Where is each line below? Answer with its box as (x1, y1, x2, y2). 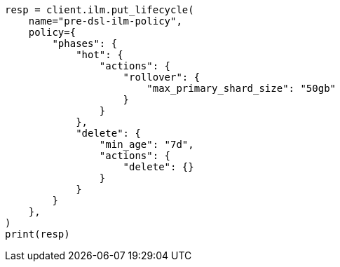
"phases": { (52, 38, 118, 49)
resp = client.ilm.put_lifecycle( (5, 4, 194, 15)
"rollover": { (123, 71, 200, 83)
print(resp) (5, 228, 70, 240)
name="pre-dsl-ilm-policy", (28, 15, 182, 27)
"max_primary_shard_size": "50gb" (147, 83, 336, 94)
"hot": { (76, 49, 123, 60)
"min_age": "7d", (99, 139, 194, 150)
